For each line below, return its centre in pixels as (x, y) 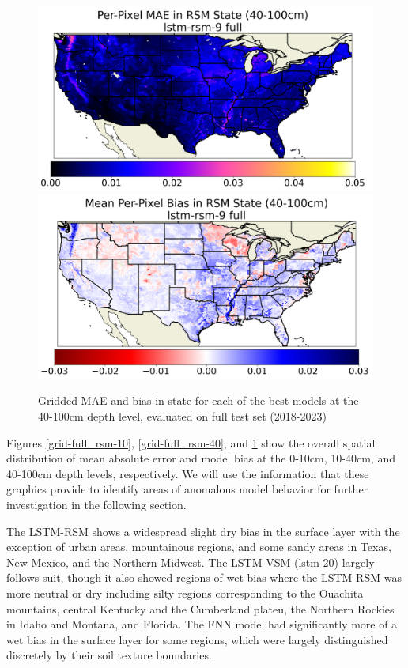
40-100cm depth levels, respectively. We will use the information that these (188, 473)
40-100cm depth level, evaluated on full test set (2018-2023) (182, 416)
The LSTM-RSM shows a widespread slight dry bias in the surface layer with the (203, 531)
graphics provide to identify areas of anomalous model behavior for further (187, 489)
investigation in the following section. (96, 504)
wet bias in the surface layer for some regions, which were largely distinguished (197, 639)
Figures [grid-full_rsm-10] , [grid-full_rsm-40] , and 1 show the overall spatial (191, 442)
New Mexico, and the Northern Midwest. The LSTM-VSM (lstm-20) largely (191, 562)
